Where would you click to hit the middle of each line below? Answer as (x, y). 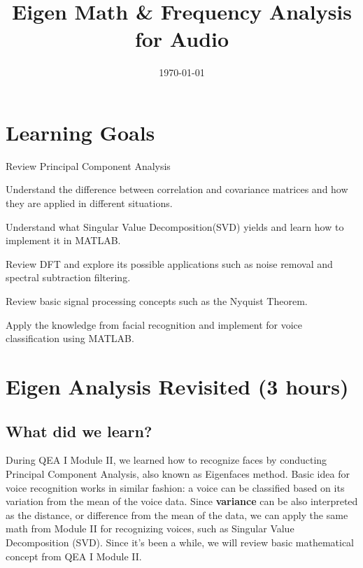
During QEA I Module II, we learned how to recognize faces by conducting (166, 460)
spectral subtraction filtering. (68, 277)
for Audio (182, 39)
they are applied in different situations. (89, 203)
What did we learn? (79, 431)
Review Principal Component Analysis (88, 165)
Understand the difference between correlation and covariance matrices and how (177, 189)
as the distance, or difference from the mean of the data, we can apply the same (177, 514)
